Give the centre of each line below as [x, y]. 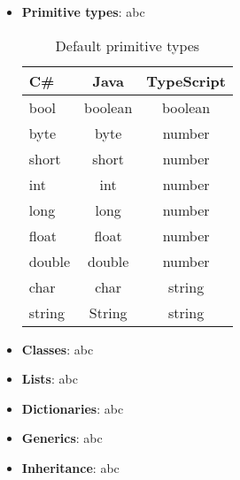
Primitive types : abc [83, 11]
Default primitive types [128, 45]
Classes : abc [58, 349]
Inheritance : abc [70, 467]
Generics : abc [62, 438]
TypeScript [186, 80]
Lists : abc [50, 379]
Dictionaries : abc [73, 408]
